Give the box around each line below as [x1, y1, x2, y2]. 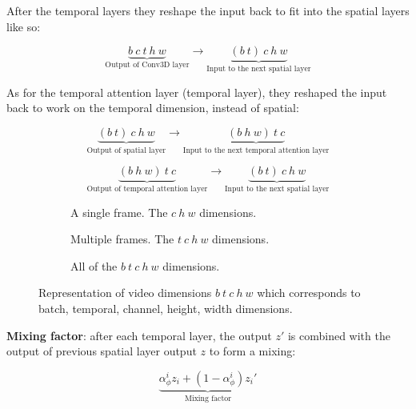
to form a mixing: [209, 343, 296, 359]
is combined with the [287, 327, 390, 343]
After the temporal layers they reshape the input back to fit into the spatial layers [6, 2, 410, 18]
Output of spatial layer [86, 146, 166, 154]
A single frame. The [70, 203, 168, 220]
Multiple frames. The [70, 231, 174, 247]
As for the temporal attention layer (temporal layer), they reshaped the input [6, 83, 387, 100]
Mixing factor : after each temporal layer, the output [6, 327, 272, 343]
